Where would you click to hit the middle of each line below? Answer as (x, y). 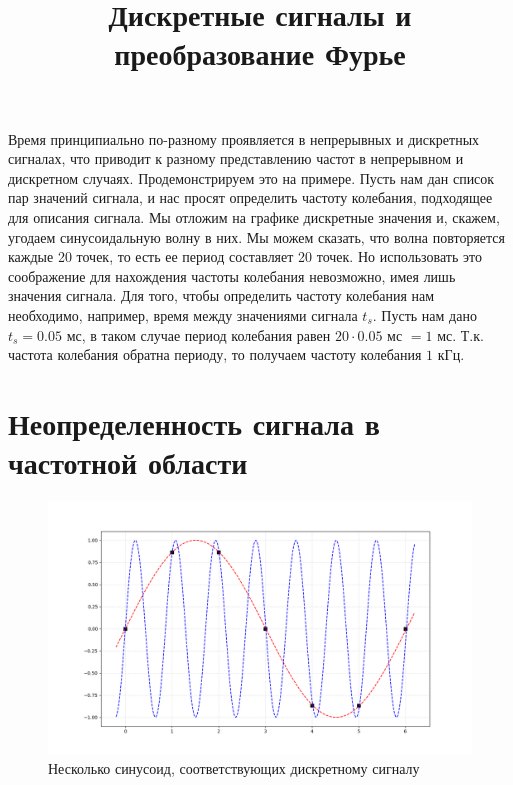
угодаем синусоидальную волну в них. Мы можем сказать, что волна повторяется (257, 236)
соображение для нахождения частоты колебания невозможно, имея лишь (232, 275)
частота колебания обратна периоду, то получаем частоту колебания (215, 354)
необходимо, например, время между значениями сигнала (183, 314)
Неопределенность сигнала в (194, 422)
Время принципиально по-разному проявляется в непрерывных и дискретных (244, 138)
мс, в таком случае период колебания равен (198, 334)
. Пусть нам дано (424, 314)
